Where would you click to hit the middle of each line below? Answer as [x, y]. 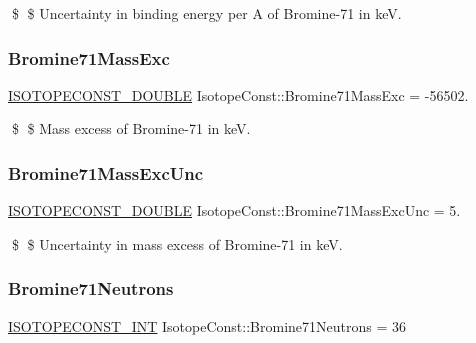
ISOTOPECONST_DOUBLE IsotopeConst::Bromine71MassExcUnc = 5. [234, 210]
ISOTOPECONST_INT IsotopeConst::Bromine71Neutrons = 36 [207, 325]
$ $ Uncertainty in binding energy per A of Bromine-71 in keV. [206, 13]
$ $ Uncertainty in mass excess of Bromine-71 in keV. [177, 243]
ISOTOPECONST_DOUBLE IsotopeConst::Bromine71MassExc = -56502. [238, 94]
